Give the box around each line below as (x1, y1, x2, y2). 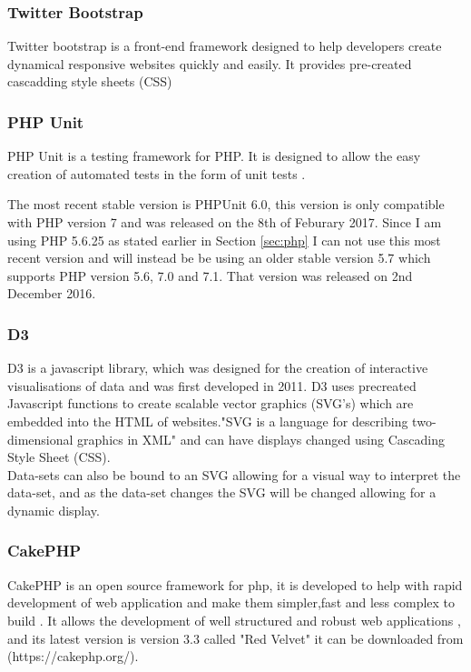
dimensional (7, 429, 74, 448)
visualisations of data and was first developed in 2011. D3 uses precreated (7, 376, 417, 395)
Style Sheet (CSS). (7, 447, 111, 466)
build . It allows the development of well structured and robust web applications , (7, 610, 461, 629)
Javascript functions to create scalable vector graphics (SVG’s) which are (7, 394, 414, 413)
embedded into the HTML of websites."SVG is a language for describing (7, 411, 408, 430)
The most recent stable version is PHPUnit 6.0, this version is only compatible (7, 195, 445, 214)
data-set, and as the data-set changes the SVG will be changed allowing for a (7, 483, 437, 502)
